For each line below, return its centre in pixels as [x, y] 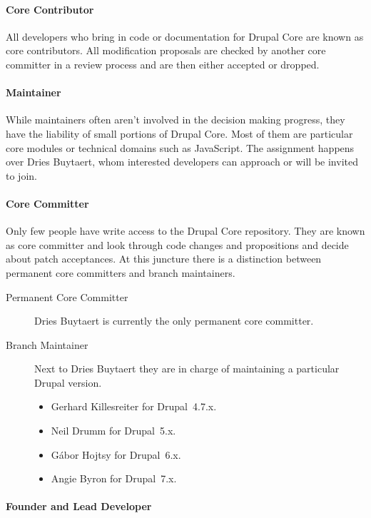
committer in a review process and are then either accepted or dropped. [163, 64]
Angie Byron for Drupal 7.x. [114, 478]
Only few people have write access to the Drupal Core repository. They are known [185, 231]
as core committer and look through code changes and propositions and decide [177, 244]
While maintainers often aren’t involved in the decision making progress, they [176, 120]
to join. [21, 175]
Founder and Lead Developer [79, 506]
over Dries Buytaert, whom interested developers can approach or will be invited [182, 162]
